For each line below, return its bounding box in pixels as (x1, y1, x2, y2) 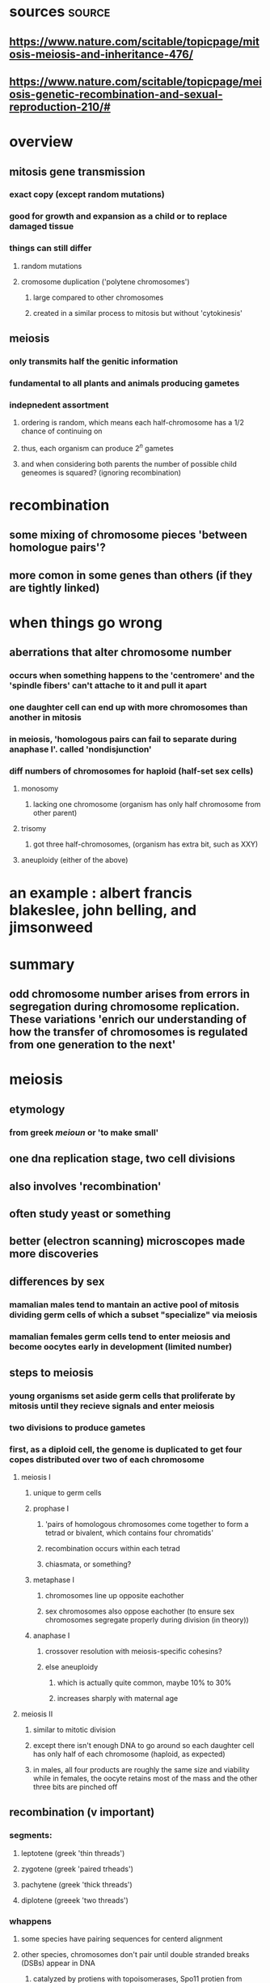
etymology (9, 1102, 65, 1116)
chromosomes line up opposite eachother (44, 1591, 184, 1601)
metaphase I (32, 1575, 75, 1585)
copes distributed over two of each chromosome (9, 1453, 205, 1465)
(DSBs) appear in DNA (20, 1959, 95, 1968)
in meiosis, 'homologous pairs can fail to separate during (9, 734, 238, 745)
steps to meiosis (9, 1366, 94, 1380)
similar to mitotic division (32, 1725, 116, 1735)
